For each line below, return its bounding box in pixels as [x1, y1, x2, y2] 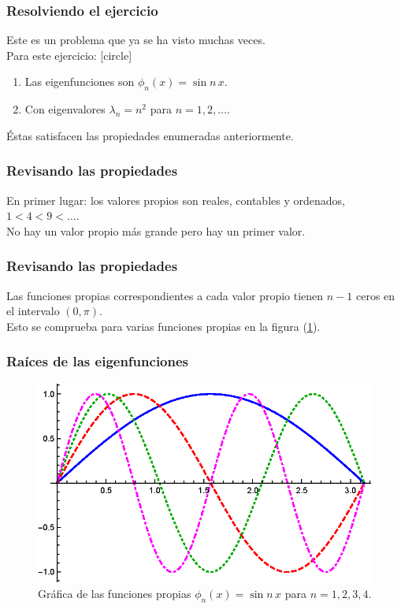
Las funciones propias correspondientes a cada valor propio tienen [6, 287, 324, 303]
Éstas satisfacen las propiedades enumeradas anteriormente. [6, 127, 294, 143]
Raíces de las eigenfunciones [6, 351, 189, 371]
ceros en [355, 287, 395, 303]
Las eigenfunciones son [24, 73, 135, 90]
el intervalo [6, 303, 60, 319]
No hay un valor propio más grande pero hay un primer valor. [6, 222, 306, 239]
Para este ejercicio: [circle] [6, 46, 132, 63]
